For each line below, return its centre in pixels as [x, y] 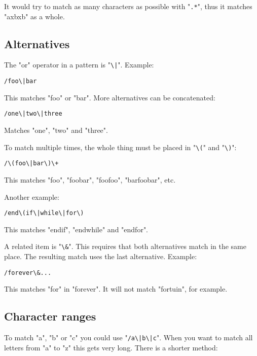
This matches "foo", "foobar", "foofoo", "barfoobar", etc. [90, 179]
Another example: [32, 197]
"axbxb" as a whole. [34, 16]
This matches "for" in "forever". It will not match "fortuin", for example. [116, 289]
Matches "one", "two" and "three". [56, 130]
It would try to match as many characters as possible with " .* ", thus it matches [128, 6]
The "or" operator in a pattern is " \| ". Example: [79, 65]
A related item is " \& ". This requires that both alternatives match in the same [125, 246]
